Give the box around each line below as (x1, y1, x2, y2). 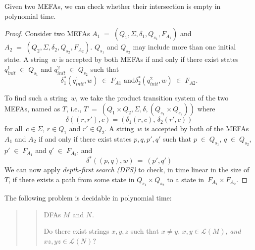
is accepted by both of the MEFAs (145, 123, 249, 134)
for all (4, 123, 23, 134)
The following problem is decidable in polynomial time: (4, 193, 172, 203)
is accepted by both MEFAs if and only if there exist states (59, 54, 239, 64)
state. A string (4, 54, 49, 64)
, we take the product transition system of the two (76, 93, 229, 103)
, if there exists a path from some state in (8, 174, 135, 185)
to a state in (167, 174, 204, 185)
